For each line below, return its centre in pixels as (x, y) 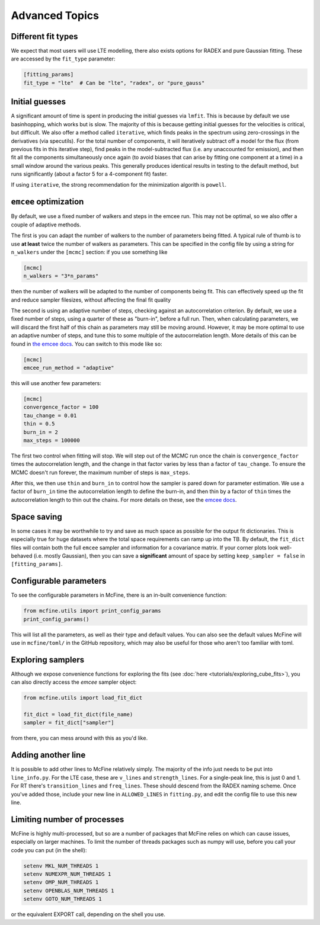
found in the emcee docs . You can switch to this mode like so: (87, 344)
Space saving (36, 516)
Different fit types (44, 36)
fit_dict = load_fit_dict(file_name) (78, 715)
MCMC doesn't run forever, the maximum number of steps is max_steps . (100, 472)
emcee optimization (47, 202)
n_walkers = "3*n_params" (61, 276)
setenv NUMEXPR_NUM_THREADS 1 (67, 874)
